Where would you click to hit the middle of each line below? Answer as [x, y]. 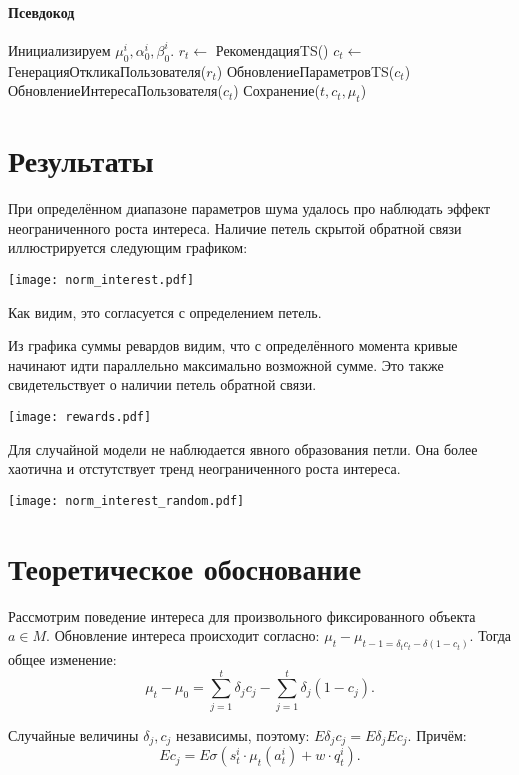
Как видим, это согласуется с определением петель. [165, 311]
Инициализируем [59, 49]
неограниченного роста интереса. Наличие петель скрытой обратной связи [235, 227]
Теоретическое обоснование [185, 567]
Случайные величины [73, 734]
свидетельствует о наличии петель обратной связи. [162, 384]
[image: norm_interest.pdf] [101, 279]
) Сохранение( [276, 90]
